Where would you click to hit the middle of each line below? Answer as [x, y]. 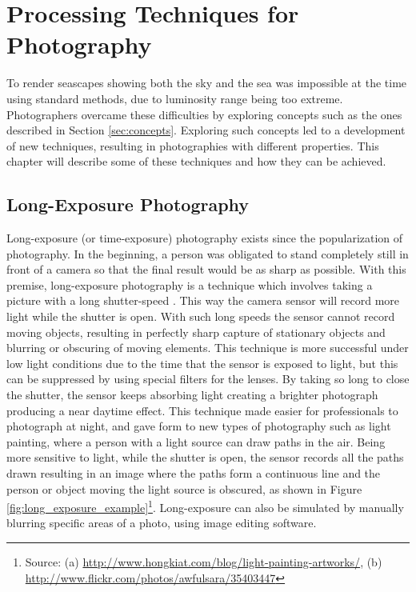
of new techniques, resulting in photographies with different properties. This [193, 145]
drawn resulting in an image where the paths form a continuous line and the [194, 472]
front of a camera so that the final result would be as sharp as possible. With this [206, 269]
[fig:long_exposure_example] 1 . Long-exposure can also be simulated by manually [205, 506]
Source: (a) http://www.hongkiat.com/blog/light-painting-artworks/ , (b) [204, 562]
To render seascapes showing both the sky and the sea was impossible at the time [207, 83]
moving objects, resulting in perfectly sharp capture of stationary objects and [196, 332]
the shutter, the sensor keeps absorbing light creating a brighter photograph [192, 395]
